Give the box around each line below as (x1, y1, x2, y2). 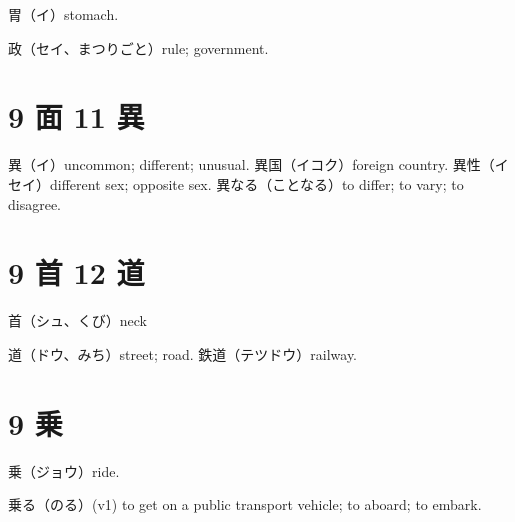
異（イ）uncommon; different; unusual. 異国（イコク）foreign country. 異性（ (8, 154, 495, 175)
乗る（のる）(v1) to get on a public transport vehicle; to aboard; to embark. (8, 494, 482, 515)
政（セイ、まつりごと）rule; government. (8, 37, 269, 58)
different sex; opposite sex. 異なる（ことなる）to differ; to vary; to (49, 173, 464, 194)
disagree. (8, 193, 62, 214)
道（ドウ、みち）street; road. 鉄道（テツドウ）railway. (8, 343, 358, 364)
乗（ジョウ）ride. (8, 460, 120, 481)
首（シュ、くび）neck (8, 310, 147, 331)
